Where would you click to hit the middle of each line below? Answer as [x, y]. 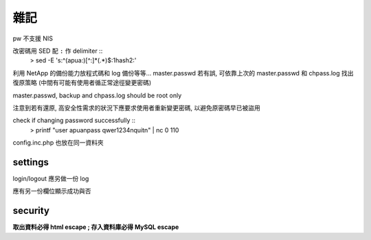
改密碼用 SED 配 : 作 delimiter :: [58, 51]
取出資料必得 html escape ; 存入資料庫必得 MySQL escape [96, 227]
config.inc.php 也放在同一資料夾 [58, 143]
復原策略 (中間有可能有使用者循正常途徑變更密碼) [82, 83]
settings [31, 162]
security [31, 211]
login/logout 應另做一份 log [51, 178]
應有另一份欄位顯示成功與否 [52, 191]
